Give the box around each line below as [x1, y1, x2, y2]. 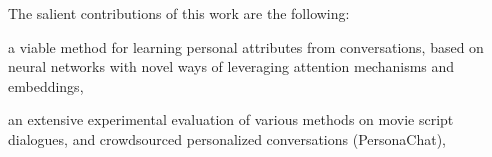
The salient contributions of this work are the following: [8, 3, 350, 23]
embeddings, [8, 75, 84, 96]
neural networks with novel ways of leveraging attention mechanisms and [8, 56, 455, 77]
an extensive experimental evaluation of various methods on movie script [8, 109, 454, 130]
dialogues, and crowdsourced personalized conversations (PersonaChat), [8, 128, 446, 149]
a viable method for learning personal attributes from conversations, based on [8, 36, 484, 57]
